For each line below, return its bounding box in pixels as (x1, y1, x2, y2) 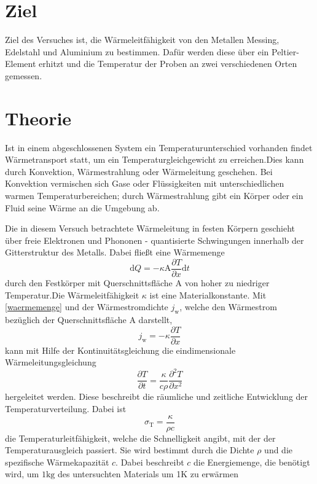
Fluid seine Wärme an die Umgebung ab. (5, 201, 160, 214)
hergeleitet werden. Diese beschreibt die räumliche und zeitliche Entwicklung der (5, 390, 308, 403)
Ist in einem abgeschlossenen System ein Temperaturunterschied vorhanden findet (5, 141, 313, 154)
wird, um (5, 467, 39, 480)
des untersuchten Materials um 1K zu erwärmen (58, 467, 238, 480)
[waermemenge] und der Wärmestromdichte (5, 300, 168, 313)
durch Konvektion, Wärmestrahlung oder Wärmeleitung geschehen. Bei (5, 165, 273, 178)
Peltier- (271, 45, 299, 58)
